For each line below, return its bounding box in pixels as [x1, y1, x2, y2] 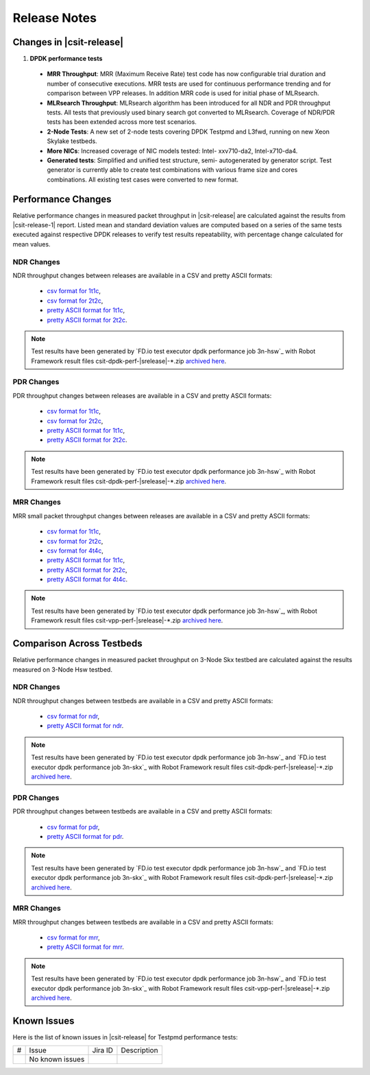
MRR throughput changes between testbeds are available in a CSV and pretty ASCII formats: [12, 918, 274, 926]
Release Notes [12, 10, 97, 25]
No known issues [29, 1054, 85, 1064]
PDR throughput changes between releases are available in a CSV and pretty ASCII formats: [12, 391, 272, 400]
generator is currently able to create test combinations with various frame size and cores [47, 166, 298, 174]
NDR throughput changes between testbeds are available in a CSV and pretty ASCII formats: [12, 696, 273, 705]
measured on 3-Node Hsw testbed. [12, 665, 113, 674]
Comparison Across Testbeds [12, 637, 143, 650]
